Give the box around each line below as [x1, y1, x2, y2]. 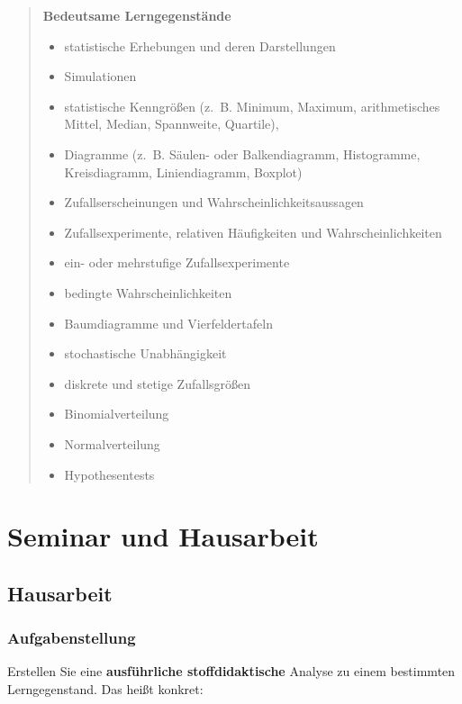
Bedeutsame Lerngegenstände [42, 6, 231, 24]
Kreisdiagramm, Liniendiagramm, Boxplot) [64, 162, 303, 181]
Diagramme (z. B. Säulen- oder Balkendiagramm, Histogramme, [64, 144, 421, 163]
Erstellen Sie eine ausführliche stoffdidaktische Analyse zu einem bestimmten [7, 662, 456, 681]
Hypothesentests [64, 465, 155, 483]
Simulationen [64, 67, 137, 86]
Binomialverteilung [64, 404, 169, 423]
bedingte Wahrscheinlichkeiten [64, 283, 232, 302]
